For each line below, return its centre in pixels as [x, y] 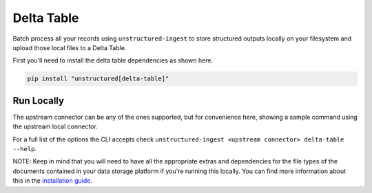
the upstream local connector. [55, 126]
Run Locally [39, 101]
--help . [25, 148]
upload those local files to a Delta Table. [70, 47]
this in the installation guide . [52, 181]
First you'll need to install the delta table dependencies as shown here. [113, 60]
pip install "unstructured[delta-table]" [98, 79]
